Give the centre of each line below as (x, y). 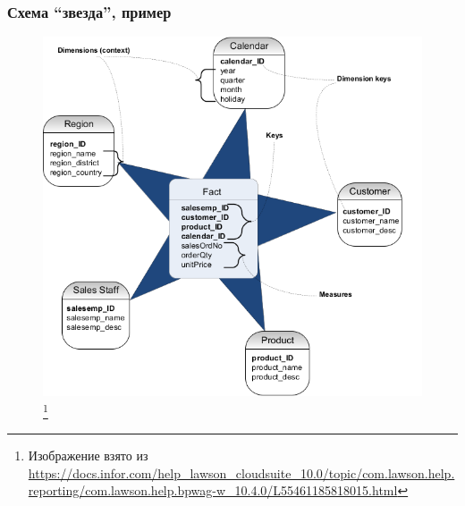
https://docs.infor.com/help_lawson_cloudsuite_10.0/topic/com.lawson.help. (241, 472)
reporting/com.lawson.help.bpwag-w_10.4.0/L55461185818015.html (213, 490)
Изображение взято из (88, 455)
